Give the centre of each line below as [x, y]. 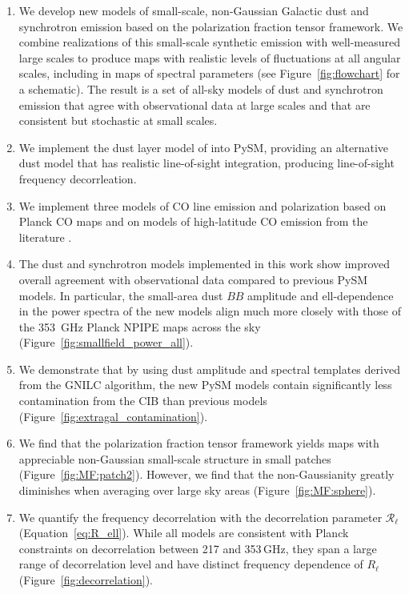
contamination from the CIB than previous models [143, 401]
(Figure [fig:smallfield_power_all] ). [106, 342]
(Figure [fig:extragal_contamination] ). [113, 416]
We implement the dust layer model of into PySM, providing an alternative [204, 147]
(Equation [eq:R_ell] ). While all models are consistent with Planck [184, 533]
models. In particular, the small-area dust [121, 295]
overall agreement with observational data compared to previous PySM [193, 279]
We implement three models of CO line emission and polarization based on [202, 205]
